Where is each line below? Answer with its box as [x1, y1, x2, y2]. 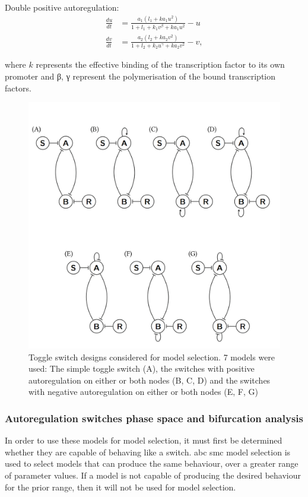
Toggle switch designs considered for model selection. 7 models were [28, 350, 275, 363]
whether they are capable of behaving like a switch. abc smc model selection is [5, 445, 291, 458]
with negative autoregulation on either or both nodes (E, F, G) [28, 385, 258, 398]
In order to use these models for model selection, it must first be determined [5, 434, 282, 447]
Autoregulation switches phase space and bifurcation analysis [5, 410, 303, 425]
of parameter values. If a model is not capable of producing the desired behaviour [5, 469, 301, 482]
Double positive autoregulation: [5, 1, 119, 13]
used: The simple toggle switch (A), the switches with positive [28, 362, 255, 375]
